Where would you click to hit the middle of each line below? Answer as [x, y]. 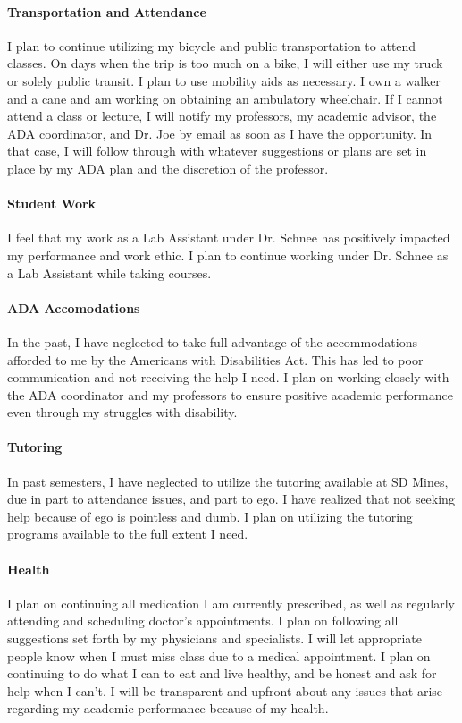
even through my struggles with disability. [122, 412]
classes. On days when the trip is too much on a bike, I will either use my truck [225, 63]
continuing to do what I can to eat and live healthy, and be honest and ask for [222, 673]
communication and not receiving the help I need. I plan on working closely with [228, 377]
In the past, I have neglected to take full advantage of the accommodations [213, 341]
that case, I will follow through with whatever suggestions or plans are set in [217, 151]
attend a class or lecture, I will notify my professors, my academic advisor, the [222, 116]
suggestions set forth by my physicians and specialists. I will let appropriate [214, 638]
